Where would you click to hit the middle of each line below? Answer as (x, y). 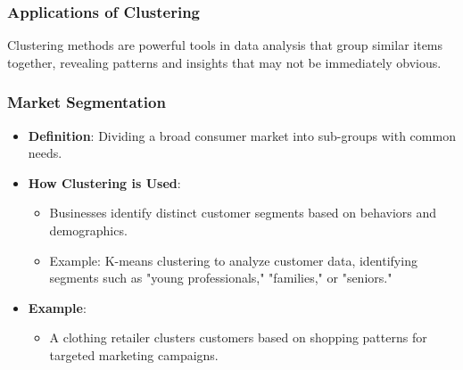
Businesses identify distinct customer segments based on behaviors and (243, 213)
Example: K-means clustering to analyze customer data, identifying (233, 260)
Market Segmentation (87, 102)
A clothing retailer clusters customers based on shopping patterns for (238, 337)
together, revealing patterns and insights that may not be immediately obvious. (224, 62)
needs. (45, 153)
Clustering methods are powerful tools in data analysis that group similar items (225, 45)
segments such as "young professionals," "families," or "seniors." (221, 278)
